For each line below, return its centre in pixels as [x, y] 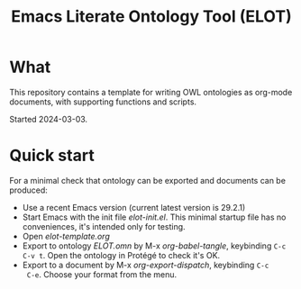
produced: [28, 190]
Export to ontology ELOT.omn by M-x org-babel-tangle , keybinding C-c [154, 246]
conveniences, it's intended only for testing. [104, 226]
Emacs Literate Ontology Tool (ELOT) [151, 17]
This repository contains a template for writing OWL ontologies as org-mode [151, 92]
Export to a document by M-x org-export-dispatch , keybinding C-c [146, 265]
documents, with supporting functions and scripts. [103, 102]
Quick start [52, 156]
